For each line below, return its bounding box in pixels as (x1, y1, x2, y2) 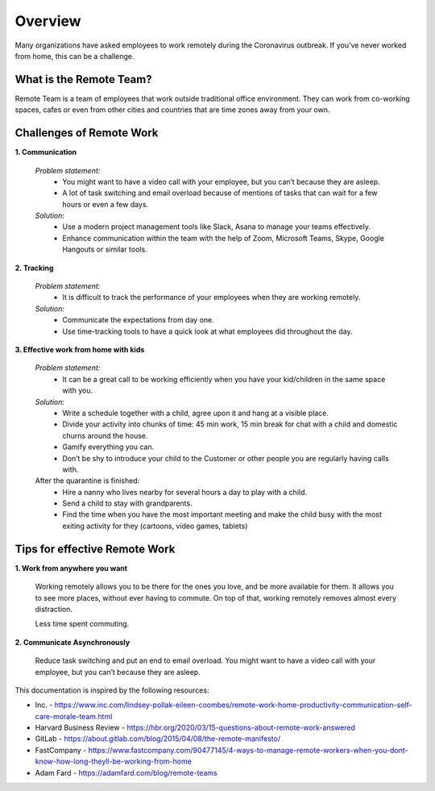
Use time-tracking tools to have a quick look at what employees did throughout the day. (62, 327, 353, 336)
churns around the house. (62, 431, 148, 440)
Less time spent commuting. (35, 619, 130, 629)
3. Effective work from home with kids (14, 345, 145, 354)
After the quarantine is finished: (35, 476, 140, 485)
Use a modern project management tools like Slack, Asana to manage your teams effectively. (62, 222, 371, 231)
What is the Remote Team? (14, 73, 152, 86)
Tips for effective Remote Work (14, 542, 176, 556)
